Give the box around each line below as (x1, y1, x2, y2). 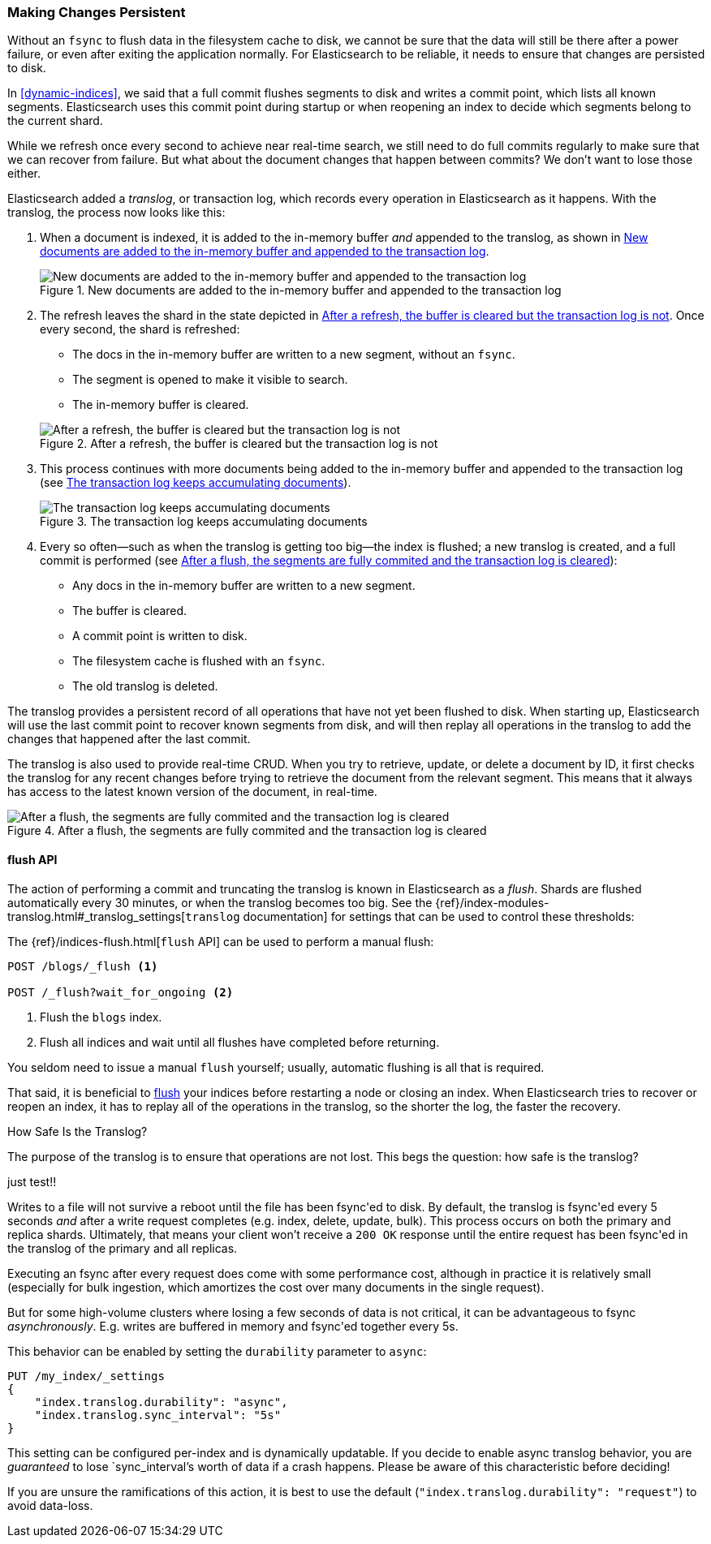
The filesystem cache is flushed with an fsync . (72, 654, 325, 669)
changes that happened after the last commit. (7, 732, 251, 746)
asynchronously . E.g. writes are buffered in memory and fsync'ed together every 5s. (7, 1318, 459, 1333)
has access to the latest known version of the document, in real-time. (7, 785, 377, 799)
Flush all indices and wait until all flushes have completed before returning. (40, 1034, 440, 1049)
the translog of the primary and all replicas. (7, 1241, 238, 1255)
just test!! (7, 1174, 57, 1189)
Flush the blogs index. (40, 1009, 162, 1024)
